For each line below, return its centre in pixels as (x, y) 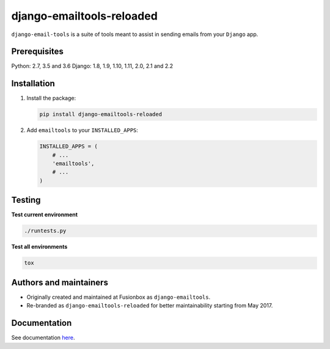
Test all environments (39, 247)
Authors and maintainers (60, 282)
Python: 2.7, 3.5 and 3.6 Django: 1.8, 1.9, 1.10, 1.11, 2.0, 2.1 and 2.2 (92, 66)
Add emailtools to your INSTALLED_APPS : (82, 130)
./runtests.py (45, 231)
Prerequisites (37, 52)
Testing (26, 200)
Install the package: (51, 98)
